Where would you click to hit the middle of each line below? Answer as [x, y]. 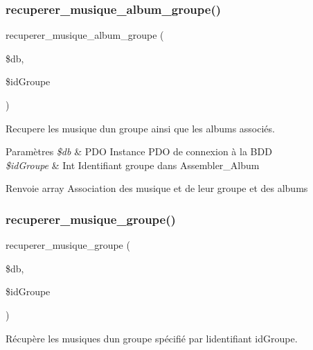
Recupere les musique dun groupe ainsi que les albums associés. [140, 128]
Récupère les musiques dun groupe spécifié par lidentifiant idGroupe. [152, 338]
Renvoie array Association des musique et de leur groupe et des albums [157, 188]
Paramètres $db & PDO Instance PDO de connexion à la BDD [139, 151]
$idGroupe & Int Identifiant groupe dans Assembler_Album [133, 165]
